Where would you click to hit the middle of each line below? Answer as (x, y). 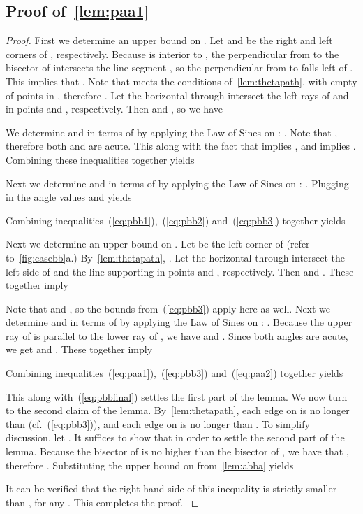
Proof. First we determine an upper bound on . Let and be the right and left (169, 40)
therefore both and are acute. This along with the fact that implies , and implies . (181, 146)
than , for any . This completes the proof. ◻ (103, 502)
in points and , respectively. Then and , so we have (114, 109)
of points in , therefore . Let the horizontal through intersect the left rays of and (177, 95)
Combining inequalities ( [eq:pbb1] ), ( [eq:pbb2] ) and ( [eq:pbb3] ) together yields (176, 220)
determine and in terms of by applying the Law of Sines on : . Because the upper (179, 322)
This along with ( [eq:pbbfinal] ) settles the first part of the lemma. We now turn (177, 396)
